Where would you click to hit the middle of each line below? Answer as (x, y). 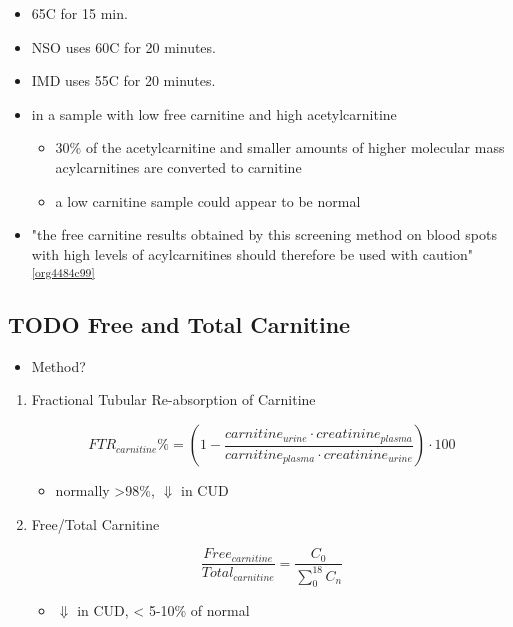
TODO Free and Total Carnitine (179, 324)
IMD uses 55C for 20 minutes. (123, 80)
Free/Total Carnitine (95, 523)
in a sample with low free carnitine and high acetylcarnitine (214, 113)
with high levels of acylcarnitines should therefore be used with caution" (252, 253)
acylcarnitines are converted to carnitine (178, 166)
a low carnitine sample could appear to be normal (208, 200)
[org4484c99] (63, 272)
